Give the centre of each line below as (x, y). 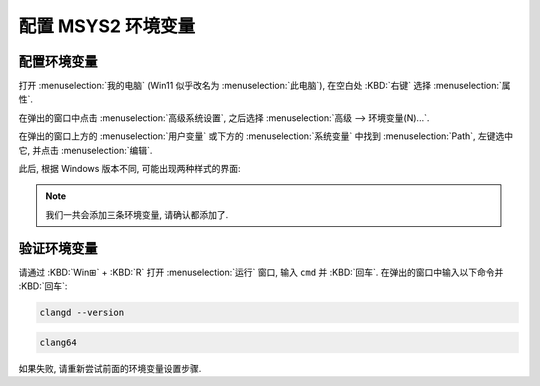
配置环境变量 (58, 61)
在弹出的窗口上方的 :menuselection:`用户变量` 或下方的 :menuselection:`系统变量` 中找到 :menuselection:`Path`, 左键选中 (266, 136)
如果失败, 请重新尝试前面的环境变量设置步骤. (110, 368)
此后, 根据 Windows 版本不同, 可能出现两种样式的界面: (129, 169)
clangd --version (82, 313)
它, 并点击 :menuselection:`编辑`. (85, 150)
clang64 (58, 342)
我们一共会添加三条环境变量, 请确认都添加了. (137, 214)
